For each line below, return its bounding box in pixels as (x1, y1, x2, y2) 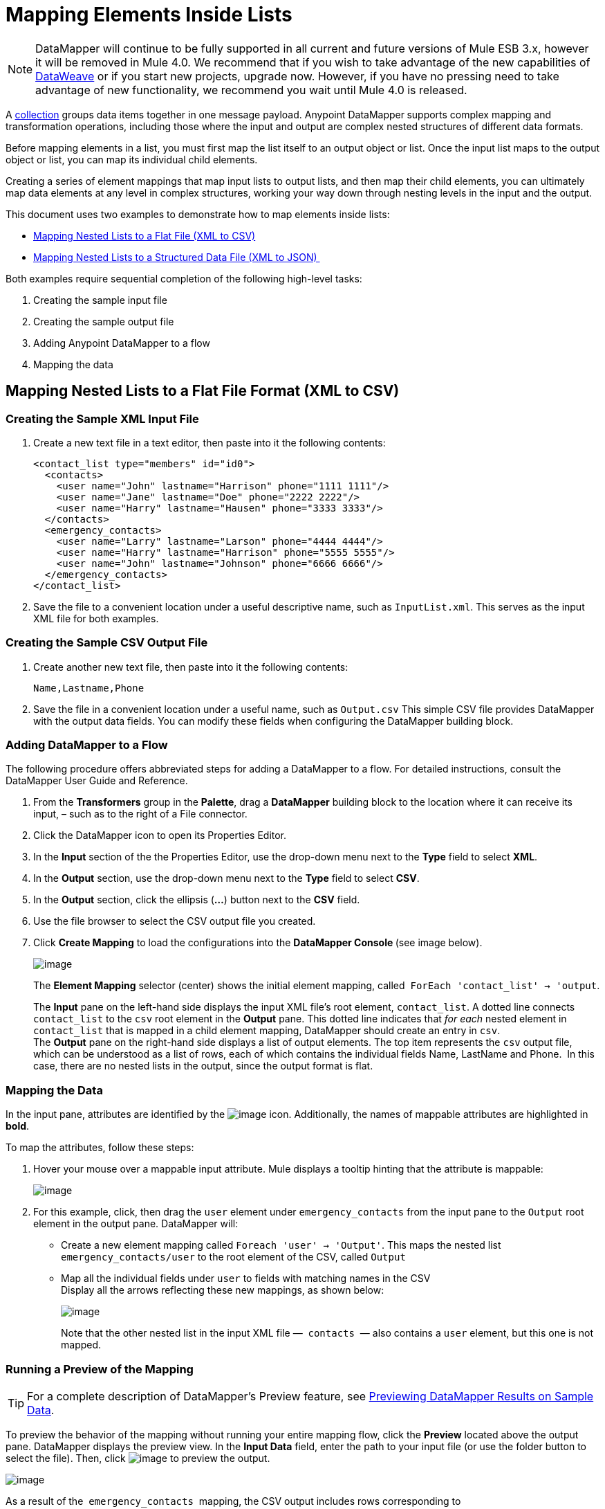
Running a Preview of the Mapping (6, 1362, 194, 1376)
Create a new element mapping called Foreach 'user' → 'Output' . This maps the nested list (61, 1239, 501, 1252)
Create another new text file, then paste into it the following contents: (33, 660, 348, 673)
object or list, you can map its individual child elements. (6, 153, 258, 165)
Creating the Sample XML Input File (6, 411, 199, 426)
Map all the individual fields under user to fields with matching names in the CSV (61, 1272, 431, 1285)
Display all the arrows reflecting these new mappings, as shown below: (61, 1284, 384, 1296)
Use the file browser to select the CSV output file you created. (33, 915, 316, 928)
